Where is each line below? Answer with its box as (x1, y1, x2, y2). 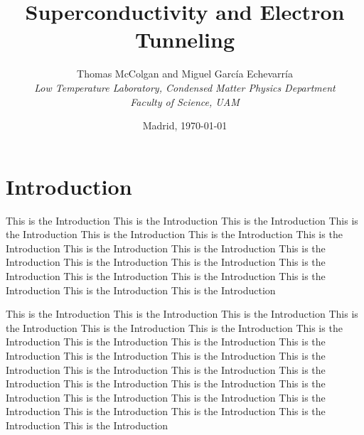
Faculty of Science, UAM (130, 94, 240, 109)
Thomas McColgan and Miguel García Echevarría (77, 66, 293, 81)
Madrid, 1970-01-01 (142, 118, 227, 133)
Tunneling (134, 25, 235, 54)
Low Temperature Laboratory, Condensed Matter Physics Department (34, 80, 336, 95)
